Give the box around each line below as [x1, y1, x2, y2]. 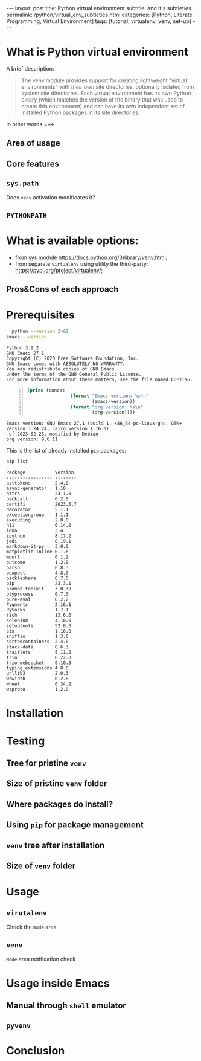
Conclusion [6, 1043, 65, 1057]
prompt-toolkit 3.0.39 [6, 586, 71, 592]
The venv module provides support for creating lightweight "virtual [21, 77, 187, 84]
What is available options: [6, 234, 139, 248]
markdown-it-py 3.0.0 [6, 544, 69, 550]
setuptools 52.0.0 [6, 623, 71, 629]
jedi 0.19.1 [6, 538, 71, 544]
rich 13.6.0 [6, 612, 71, 619]
